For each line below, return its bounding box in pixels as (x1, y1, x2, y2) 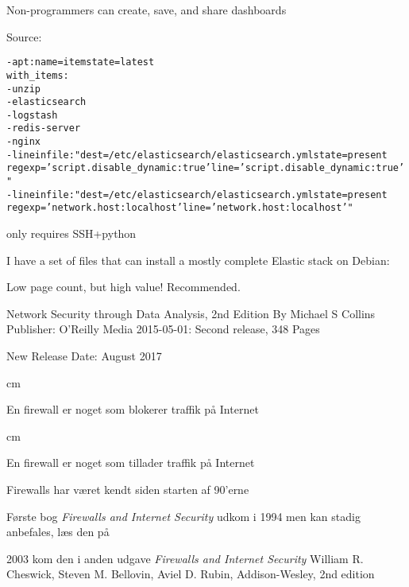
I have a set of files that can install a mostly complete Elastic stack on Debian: (6, 251, 390, 268)
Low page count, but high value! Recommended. (6, 278, 241, 295)
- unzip (6, 83, 41, 95)
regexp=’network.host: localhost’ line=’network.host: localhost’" (6, 202, 353, 214)
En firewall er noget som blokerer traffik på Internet (6, 401, 259, 418)
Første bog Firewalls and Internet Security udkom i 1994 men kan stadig (6, 507, 361, 524)
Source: (6, 28, 42, 45)
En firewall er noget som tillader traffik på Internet (6, 454, 255, 471)
